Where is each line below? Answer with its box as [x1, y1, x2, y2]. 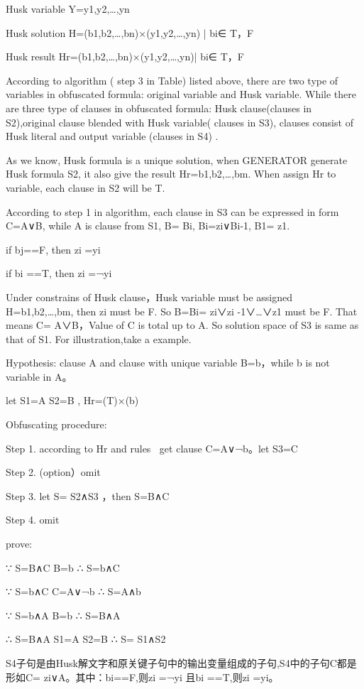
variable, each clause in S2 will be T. [6, 180, 165, 195]
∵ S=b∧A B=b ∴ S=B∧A [6, 607, 121, 622]
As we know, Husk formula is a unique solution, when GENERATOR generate [6, 152, 348, 167]
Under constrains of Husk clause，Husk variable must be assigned [6, 289, 292, 304]
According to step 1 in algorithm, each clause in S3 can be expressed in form [6, 204, 339, 219]
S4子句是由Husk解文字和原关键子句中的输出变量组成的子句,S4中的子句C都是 [6, 656, 357, 670]
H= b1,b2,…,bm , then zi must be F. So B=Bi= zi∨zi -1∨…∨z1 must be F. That [6, 303, 358, 318]
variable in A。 [6, 369, 72, 384]
